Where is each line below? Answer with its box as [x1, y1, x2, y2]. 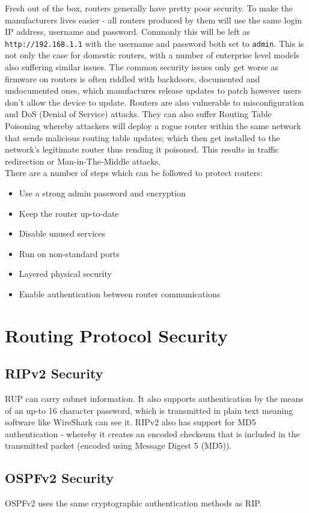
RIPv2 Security [5, 364, 103, 383]
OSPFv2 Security [5, 469, 114, 487]
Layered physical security [19, 267, 112, 280]
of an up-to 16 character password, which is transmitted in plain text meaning [5, 404, 293, 416]
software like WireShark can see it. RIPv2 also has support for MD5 [5, 416, 256, 428]
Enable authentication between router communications [19, 287, 221, 300]
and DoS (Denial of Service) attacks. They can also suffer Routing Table [5, 108, 272, 120]
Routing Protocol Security [5, 323, 228, 347]
